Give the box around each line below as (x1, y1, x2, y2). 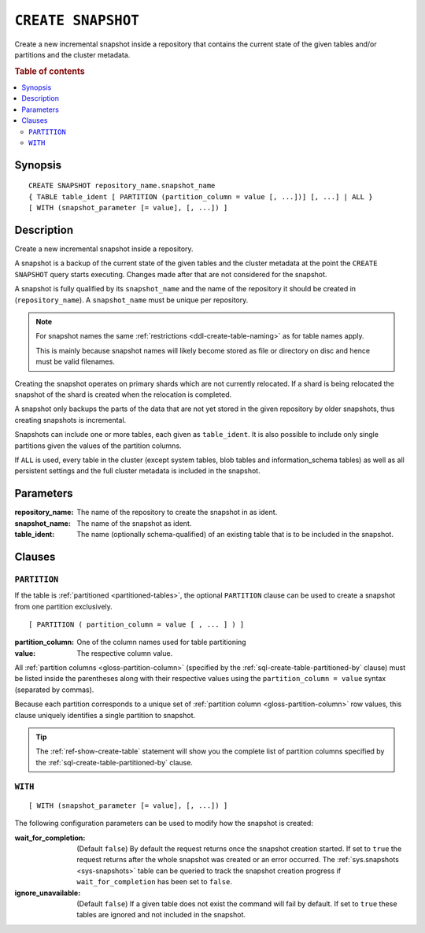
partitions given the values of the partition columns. (14, 441, 182, 450)
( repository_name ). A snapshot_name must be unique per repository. (14, 295, 249, 305)
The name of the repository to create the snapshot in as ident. (76, 508, 278, 517)
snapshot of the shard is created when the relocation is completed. (14, 390, 232, 399)
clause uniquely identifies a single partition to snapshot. (14, 710, 196, 720)
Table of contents (14, 65, 86, 76)
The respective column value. (76, 648, 173, 657)
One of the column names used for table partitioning (76, 638, 247, 647)
